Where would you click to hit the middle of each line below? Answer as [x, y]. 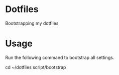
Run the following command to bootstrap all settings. [60, 57]
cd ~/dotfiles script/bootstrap [36, 67]
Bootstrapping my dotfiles [32, 23]
